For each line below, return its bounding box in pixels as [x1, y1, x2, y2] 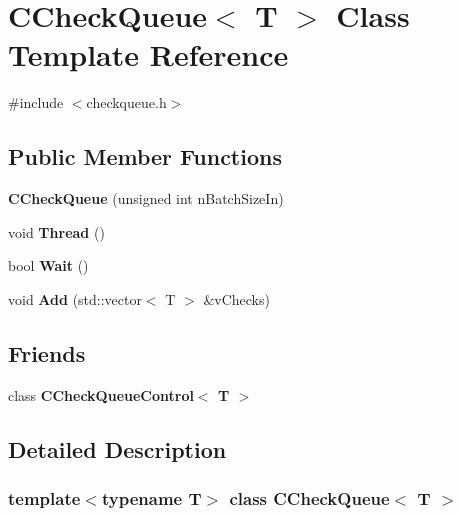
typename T [101, 485, 202, 510]
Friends [8, 337, 86, 368]
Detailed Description [8, 433, 227, 464]
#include [8, 92, 64, 113]
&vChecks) [203, 288, 270, 309]
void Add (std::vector [8, 288, 142, 309]
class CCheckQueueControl [8, 384, 194, 405]
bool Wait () [8, 255, 89, 276]
